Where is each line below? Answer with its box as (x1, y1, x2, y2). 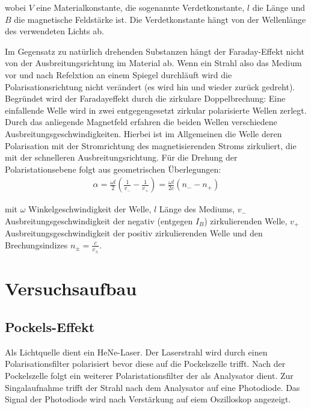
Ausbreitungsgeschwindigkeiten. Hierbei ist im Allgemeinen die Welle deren (5, 127, 282, 140)
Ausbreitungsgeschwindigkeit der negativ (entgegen (5, 214, 193, 227)
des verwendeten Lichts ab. (5, 25, 104, 37)
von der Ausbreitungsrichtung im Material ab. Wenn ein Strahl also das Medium (5, 57, 302, 69)
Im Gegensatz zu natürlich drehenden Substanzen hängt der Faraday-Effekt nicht (5, 45, 304, 57)
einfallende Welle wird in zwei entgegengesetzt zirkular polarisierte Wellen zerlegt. (5, 103, 307, 116)
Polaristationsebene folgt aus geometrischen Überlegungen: (5, 162, 221, 175)
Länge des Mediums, (159, 203, 235, 215)
